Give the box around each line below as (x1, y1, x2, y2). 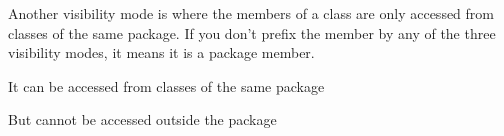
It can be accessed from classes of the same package (8, 75, 325, 96)
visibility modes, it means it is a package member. (8, 42, 315, 63)
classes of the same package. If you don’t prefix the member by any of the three (8, 22, 496, 43)
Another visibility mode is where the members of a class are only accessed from (8, 3, 494, 23)
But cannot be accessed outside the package (8, 109, 277, 130)
